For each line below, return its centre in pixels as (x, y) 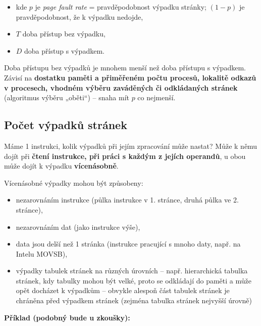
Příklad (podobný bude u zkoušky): (67, 317)
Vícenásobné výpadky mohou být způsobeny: (74, 182)
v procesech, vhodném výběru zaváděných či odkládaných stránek (121, 87)
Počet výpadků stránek (66, 125)
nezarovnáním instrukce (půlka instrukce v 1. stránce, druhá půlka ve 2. (127, 200)
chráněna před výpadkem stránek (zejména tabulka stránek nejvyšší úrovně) (134, 300)
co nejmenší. (156, 97)
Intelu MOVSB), (42, 253)
